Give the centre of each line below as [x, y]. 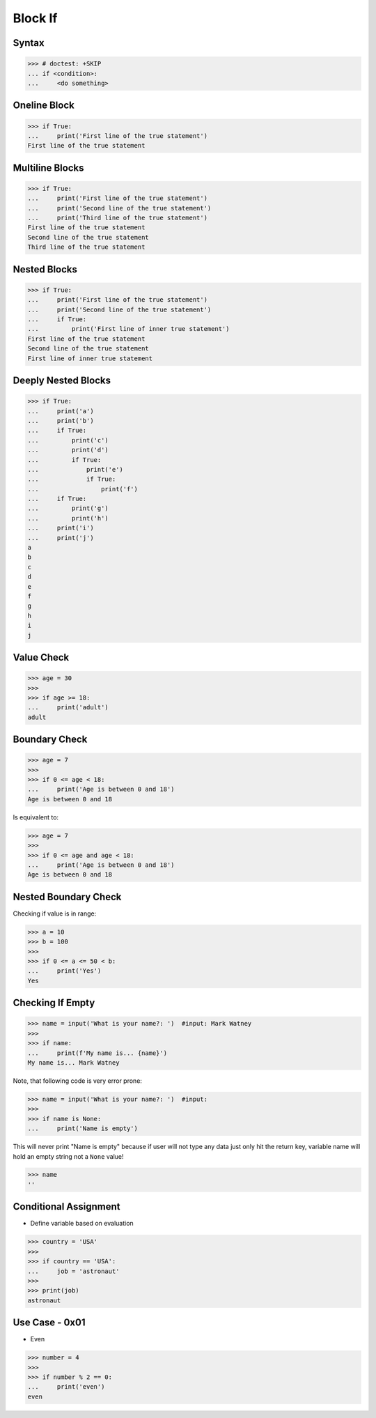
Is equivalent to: [36, 817]
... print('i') [61, 528]
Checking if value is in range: [55, 914]
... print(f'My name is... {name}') [97, 1053]
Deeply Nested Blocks [62, 380]
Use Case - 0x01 [49, 1323]
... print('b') [61, 421]
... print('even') [66, 1387]
